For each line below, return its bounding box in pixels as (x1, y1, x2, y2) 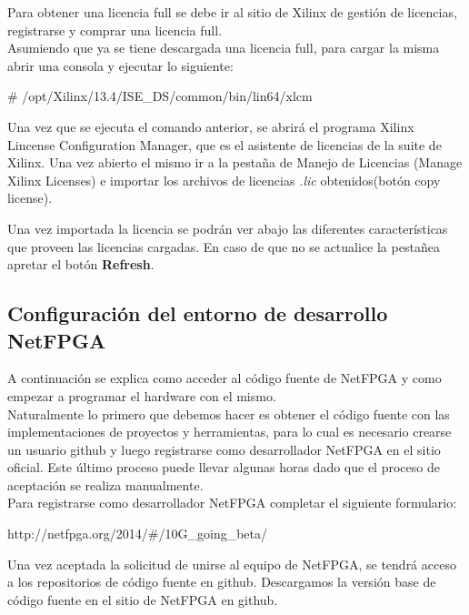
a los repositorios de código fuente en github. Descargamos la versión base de (7, 572, 436, 591)
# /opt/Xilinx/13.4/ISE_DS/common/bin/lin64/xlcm (7, 86, 313, 106)
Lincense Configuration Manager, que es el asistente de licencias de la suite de (7, 135, 442, 154)
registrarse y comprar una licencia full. (7, 20, 223, 39)
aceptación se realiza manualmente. (7, 475, 204, 494)
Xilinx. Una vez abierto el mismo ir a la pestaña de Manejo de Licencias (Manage (7, 153, 463, 172)
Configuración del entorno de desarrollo (7, 299, 388, 328)
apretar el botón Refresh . (7, 255, 155, 274)
